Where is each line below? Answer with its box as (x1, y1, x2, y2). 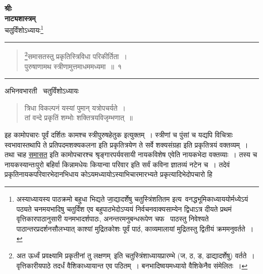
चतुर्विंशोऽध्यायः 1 (5, 23, 43, 35)
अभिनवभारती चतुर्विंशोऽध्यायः (5, 85, 79, 96)
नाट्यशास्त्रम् (5, 13, 36, 23)
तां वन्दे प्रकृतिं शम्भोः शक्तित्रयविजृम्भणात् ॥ (24, 112, 133, 123)
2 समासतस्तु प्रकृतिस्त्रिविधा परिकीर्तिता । (24, 50, 127, 62)
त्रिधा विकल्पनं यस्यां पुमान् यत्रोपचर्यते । (24, 102, 126, 113)
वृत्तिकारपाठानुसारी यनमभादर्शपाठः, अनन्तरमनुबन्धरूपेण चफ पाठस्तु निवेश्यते (16, 213, 209, 224)
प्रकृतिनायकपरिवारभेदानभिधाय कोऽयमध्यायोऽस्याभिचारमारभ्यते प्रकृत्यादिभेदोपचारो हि (5, 169, 213, 179)
